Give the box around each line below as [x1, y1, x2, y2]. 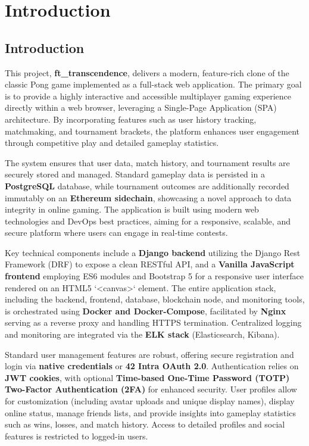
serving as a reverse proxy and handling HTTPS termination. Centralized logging [5, 316, 302, 329]
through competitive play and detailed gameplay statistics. [5, 136, 219, 149]
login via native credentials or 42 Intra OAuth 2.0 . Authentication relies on [5, 360, 299, 372]
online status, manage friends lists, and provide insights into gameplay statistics [5, 406, 296, 419]
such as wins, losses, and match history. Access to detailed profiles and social [5, 418, 285, 431]
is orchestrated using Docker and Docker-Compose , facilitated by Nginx [5, 304, 286, 317]
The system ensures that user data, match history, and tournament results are [5, 156, 290, 169]
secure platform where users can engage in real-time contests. [5, 226, 228, 239]
